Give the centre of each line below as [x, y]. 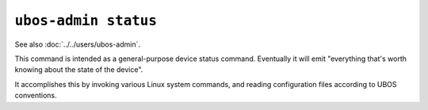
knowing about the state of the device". [79, 70]
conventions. [36, 96]
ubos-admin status [86, 21]
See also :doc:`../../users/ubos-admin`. [77, 44]
